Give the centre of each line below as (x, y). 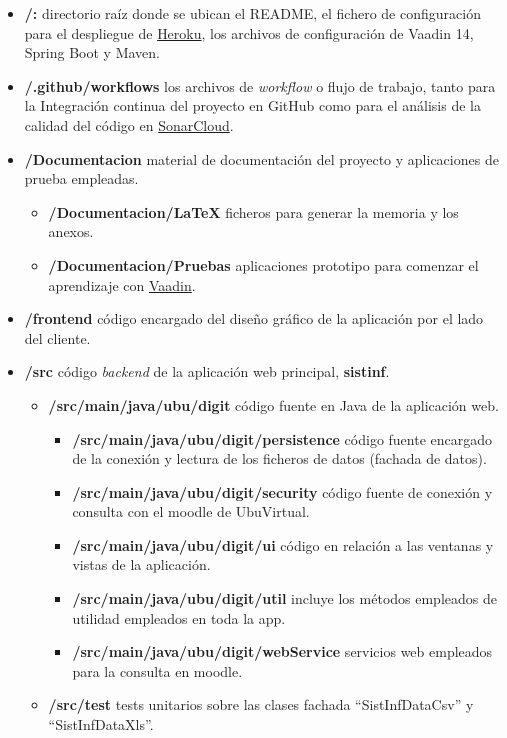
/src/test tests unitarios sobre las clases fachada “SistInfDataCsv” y (261, 704)
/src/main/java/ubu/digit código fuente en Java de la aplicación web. (273, 404)
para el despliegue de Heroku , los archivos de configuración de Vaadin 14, (249, 32)
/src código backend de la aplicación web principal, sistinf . (207, 371)
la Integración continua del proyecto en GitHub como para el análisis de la (252, 105)
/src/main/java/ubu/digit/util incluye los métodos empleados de (284, 598)
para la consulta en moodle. (157, 670)
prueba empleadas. (81, 178)
